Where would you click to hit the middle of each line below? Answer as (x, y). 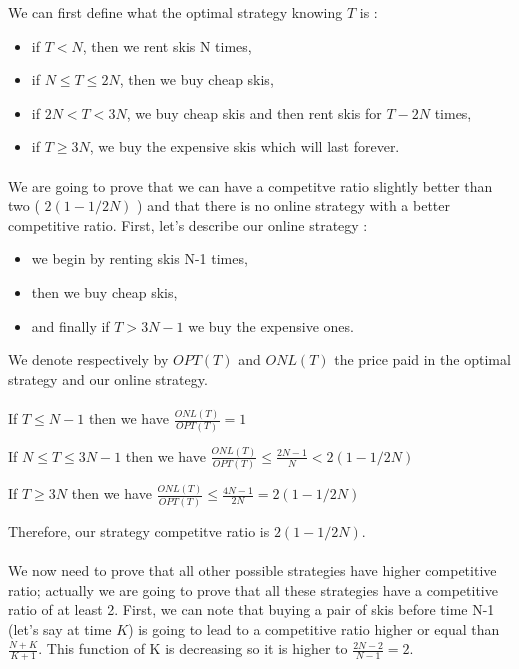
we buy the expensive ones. (271, 325)
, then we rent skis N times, (167, 45)
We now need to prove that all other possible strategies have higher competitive (252, 569)
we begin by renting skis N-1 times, (139, 258)
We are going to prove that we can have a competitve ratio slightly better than (250, 185)
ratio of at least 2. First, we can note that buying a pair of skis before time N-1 (251, 609)
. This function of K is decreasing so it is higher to (193, 648)
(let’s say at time (60, 628)
